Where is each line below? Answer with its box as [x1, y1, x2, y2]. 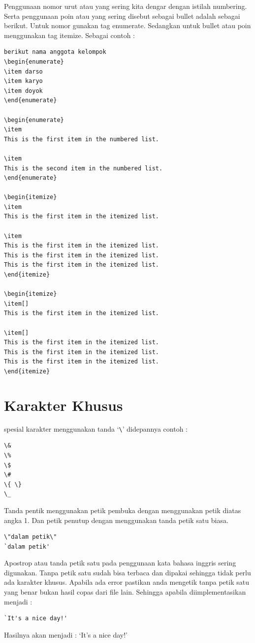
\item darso [4, 68, 43, 75]
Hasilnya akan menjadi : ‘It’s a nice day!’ [4, 629, 127, 640]
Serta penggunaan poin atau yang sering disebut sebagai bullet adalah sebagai [4, 10, 240, 21]
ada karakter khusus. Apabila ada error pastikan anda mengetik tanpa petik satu [4, 577, 249, 587]
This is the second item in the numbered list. [4, 164, 163, 172]
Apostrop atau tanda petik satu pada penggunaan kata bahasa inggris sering [4, 558, 236, 568]
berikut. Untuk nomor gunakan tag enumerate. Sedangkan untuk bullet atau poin [4, 20, 251, 31]
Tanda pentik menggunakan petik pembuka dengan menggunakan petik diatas [4, 505, 241, 515]
